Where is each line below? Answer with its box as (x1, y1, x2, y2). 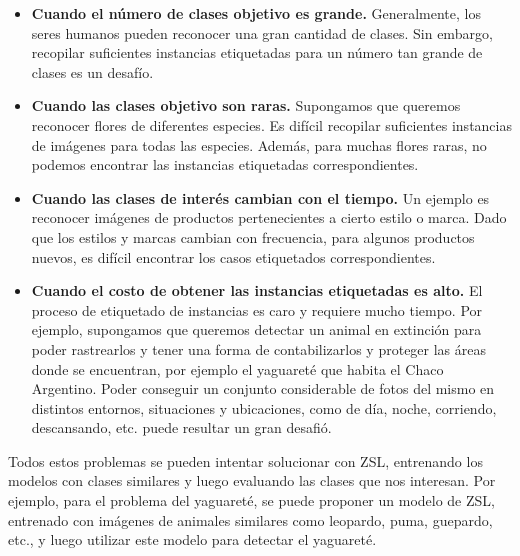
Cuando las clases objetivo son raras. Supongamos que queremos (31, 95, 461, 116)
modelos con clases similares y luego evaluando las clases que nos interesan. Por (8, 470, 496, 491)
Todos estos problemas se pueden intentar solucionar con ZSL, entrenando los (8, 450, 483, 471)
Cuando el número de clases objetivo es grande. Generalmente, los (31, 3, 481, 23)
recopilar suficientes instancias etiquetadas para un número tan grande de (31, 42, 483, 63)
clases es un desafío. (31, 61, 154, 82)
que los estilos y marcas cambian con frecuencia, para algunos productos (31, 226, 475, 247)
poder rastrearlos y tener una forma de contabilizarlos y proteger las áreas (31, 338, 487, 359)
